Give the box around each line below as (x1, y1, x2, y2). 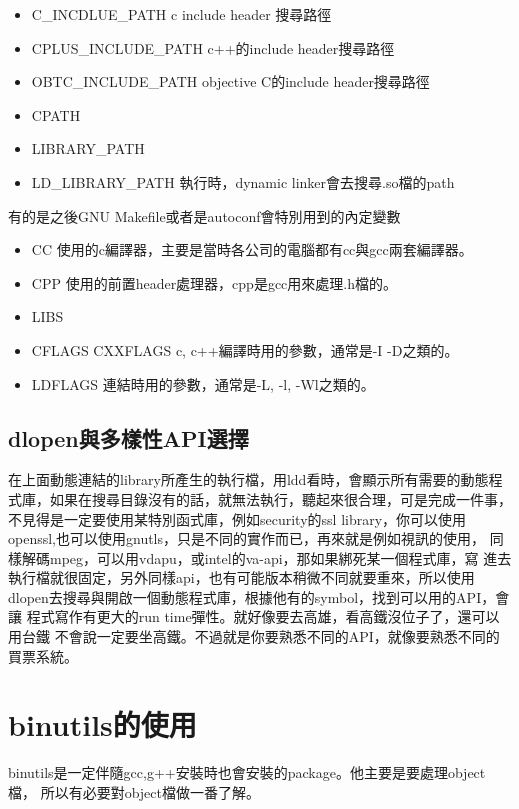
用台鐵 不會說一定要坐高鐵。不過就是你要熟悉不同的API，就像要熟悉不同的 (8, 626, 500, 647)
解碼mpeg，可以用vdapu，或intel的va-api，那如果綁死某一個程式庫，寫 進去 (21, 547, 512, 568)
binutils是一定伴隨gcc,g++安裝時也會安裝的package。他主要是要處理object (8, 762, 486, 783)
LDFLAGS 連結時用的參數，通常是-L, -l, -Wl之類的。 (31, 373, 375, 394)
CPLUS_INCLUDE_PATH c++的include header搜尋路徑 (31, 37, 395, 58)
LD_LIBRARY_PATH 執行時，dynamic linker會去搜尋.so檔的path (31, 171, 455, 192)
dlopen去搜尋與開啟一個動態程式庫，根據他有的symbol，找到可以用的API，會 (8, 586, 510, 607)
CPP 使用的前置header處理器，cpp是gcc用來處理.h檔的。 (31, 272, 398, 293)
